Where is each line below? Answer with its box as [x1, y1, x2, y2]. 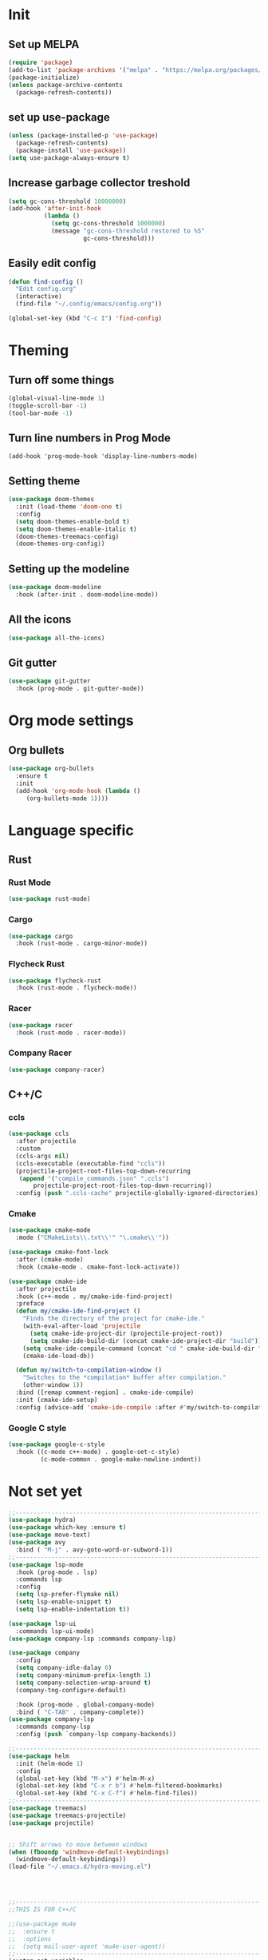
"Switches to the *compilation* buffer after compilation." [22, 1373, 227, 1382]
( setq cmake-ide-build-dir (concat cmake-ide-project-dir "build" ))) [29, 1337, 266, 1345]
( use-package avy [8, 1539, 66, 1547]
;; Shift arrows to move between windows [8, 1840, 148, 1848]
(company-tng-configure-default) [15, 1686, 127, 1694]
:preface [15, 1300, 45, 1308]
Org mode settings [8, 711, 134, 730]
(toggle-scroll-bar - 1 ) [8, 401, 88, 409]
